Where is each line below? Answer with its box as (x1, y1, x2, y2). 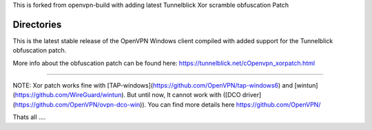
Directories (12, 18, 62, 30)
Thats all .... (12, 113, 46, 121)
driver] (242, 91, 262, 99)
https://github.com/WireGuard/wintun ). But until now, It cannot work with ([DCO (14, 91, 241, 99)
